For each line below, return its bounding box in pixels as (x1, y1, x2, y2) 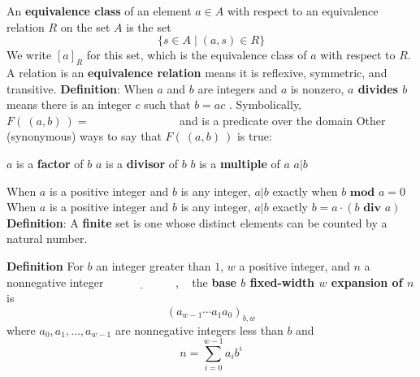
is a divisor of (106, 154, 179, 171)
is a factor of (16, 154, 84, 171)
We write (6, 46, 52, 63)
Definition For (6, 257, 84, 274)
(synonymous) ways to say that (6, 128, 162, 145)
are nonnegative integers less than (115, 321, 284, 338)
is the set (126, 18, 171, 35)
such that (144, 96, 191, 113)
